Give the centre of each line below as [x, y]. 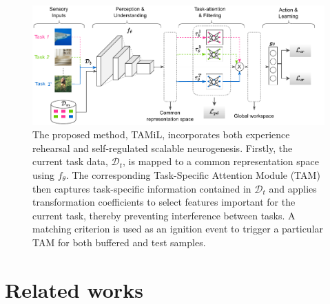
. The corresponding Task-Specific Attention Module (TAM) [193, 174]
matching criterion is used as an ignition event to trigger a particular [178, 229]
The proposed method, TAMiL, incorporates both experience [161, 134]
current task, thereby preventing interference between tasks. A [164, 215]
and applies [293, 188]
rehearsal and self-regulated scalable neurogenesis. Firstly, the [163, 148]
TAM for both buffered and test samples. [119, 242]
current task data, [70, 161]
